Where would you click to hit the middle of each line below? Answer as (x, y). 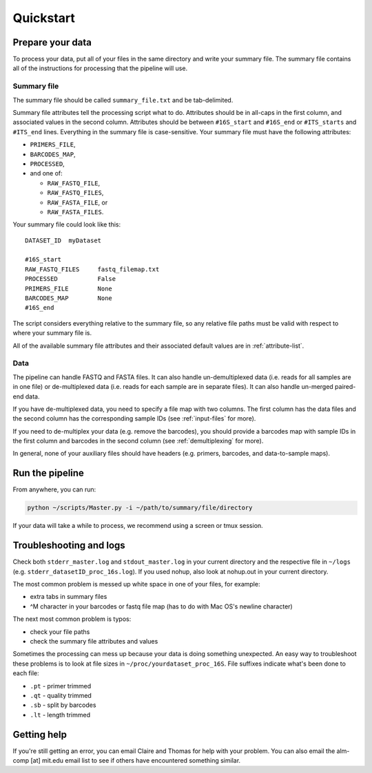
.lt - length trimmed (60, 714)
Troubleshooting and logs (69, 546)
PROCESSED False (71, 279)
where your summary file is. (52, 333)
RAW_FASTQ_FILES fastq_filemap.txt (92, 269)
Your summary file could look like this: (67, 224)
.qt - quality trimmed (61, 695)
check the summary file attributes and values (94, 641)
